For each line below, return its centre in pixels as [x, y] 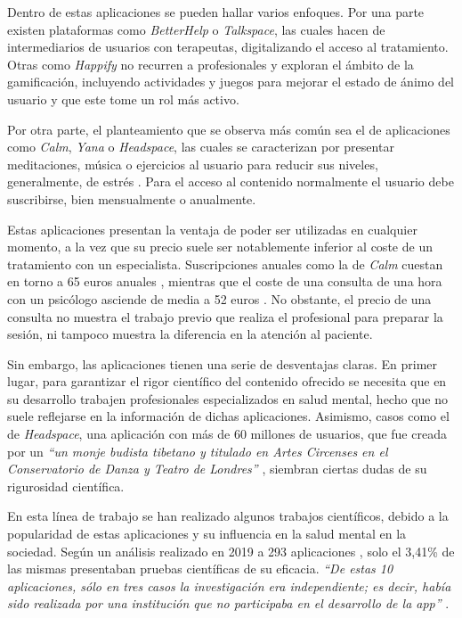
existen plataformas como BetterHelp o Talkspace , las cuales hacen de [196, 29]
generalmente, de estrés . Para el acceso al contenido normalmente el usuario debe [231, 181]
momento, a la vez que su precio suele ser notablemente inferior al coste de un [220, 247]
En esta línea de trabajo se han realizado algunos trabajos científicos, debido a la [228, 516]
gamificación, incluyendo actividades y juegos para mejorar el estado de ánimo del [231, 82]
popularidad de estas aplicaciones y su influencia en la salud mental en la [207, 534]
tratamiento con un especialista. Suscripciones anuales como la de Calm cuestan [225, 264]
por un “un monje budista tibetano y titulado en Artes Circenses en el [198, 451]
